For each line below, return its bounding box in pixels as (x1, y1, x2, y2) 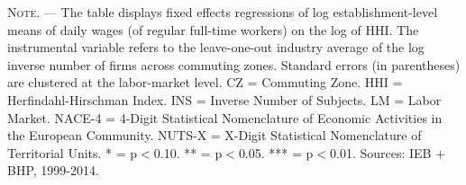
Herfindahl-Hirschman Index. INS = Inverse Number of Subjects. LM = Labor (7, 90, 442, 109)
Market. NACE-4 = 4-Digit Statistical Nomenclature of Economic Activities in (7, 108, 443, 127)
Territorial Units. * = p (7, 143, 138, 162)
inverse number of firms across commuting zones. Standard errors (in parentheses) (7, 55, 461, 74)
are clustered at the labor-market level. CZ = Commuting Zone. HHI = (7, 73, 403, 92)
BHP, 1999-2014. (7, 161, 99, 180)
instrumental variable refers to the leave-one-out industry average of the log (7, 38, 425, 57)
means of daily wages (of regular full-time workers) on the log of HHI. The (7, 20, 419, 39)
